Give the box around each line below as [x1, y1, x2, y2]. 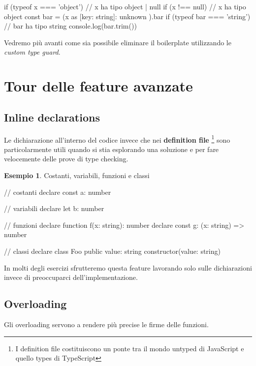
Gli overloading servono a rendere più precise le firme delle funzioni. [4, 319, 209, 329]
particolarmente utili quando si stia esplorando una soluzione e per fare [4, 144, 219, 154]
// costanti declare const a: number [4, 186, 111, 197]
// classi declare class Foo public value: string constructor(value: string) [4, 245, 221, 256]
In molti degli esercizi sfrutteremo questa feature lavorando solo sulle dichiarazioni [4, 262, 252, 273]
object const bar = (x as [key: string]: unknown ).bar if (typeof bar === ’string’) [4, 11, 251, 21]
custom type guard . [4, 47, 61, 57]
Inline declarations [4, 109, 100, 124]
